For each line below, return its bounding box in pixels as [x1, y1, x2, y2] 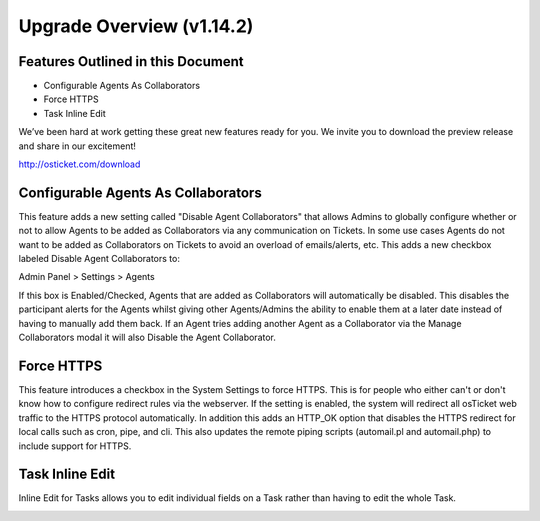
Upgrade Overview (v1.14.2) [18, 15, 254, 37]
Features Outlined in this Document [18, 53, 244, 70]
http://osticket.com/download [18, 158, 141, 170]
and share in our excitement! [18, 140, 137, 152]
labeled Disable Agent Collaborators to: [18, 253, 180, 265]
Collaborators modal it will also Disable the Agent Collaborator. [18, 331, 277, 344]
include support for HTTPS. [18, 440, 132, 452]
